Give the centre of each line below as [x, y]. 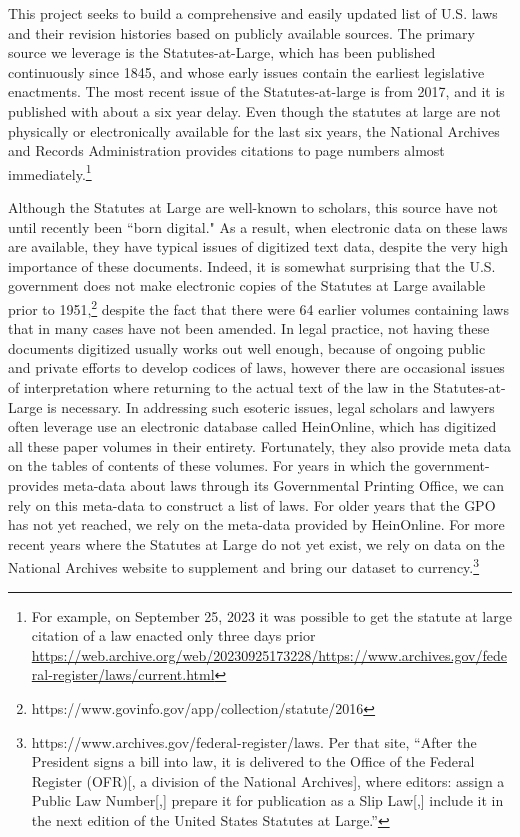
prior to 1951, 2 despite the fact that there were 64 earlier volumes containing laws [258, 307]
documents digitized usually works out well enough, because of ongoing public [247, 347]
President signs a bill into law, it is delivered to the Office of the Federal [253, 761]
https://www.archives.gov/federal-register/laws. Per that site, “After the [254, 741]
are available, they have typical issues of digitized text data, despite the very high [258, 246]
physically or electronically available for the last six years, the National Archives [254, 130]
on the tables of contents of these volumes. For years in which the [209, 465]
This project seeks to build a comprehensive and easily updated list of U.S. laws [253, 13]
